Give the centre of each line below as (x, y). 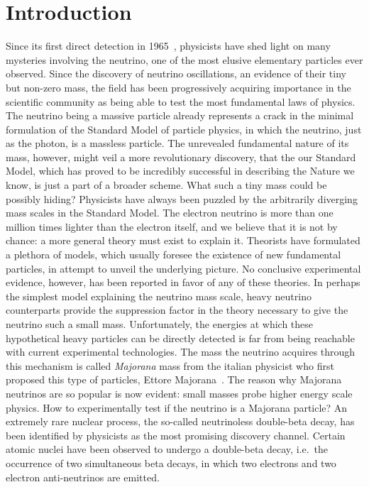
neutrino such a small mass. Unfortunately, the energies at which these (160, 324)
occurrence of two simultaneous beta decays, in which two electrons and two (171, 463)
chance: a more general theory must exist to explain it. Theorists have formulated (183, 240)
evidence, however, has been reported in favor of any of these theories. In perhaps (183, 282)
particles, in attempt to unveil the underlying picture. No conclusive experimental (183, 268)
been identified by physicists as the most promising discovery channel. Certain (176, 435)
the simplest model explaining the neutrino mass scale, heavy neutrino (159, 296)
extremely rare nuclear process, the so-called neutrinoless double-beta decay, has (180, 421)
